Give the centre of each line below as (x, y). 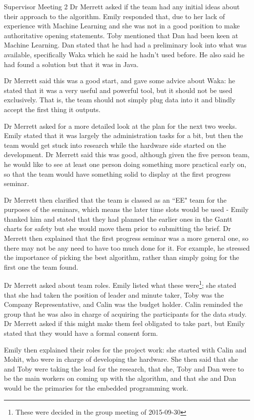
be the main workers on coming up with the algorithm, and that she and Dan (120, 378)
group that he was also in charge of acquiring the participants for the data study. (125, 314)
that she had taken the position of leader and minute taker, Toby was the (114, 294)
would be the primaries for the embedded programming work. (96, 388)
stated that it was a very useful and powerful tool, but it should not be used (118, 90)
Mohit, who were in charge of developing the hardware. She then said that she (121, 359)
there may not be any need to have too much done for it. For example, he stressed (127, 247)
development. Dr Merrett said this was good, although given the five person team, (127, 154)
